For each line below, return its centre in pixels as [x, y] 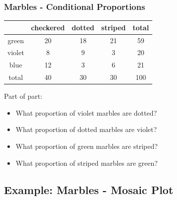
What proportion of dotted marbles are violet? [86, 129]
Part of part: [23, 96]
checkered [48, 27]
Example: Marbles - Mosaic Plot [89, 189]
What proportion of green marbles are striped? [87, 146]
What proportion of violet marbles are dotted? [86, 112]
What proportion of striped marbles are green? [87, 163]
